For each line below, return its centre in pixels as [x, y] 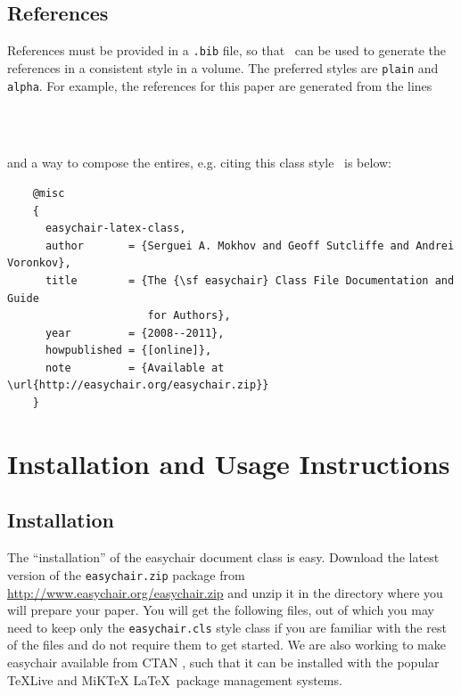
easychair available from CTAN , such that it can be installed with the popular [223, 662]
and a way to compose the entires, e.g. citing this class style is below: [200, 163]
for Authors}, [189, 316]
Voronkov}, [39, 263]
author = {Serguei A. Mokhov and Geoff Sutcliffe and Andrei [250, 245]
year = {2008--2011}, [135, 333]
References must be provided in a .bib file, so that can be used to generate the [226, 50]
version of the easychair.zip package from [126, 574]
